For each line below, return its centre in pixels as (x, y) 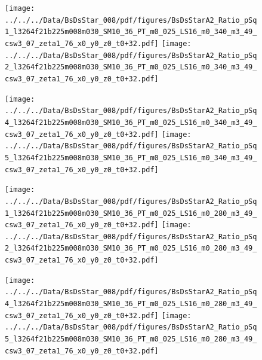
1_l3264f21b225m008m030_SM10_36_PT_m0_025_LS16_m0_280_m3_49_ (131, 213)
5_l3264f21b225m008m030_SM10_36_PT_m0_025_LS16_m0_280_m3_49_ (131, 339)
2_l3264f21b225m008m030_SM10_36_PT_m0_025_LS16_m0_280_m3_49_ (131, 248)
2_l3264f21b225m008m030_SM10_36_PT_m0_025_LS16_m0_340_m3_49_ (131, 67)
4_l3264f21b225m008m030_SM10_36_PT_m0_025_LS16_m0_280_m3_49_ (131, 304)
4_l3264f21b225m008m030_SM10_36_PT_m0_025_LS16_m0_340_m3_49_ (131, 122)
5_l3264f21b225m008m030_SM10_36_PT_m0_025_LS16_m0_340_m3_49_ (131, 158)
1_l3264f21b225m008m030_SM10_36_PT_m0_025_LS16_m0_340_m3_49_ (131, 32)
